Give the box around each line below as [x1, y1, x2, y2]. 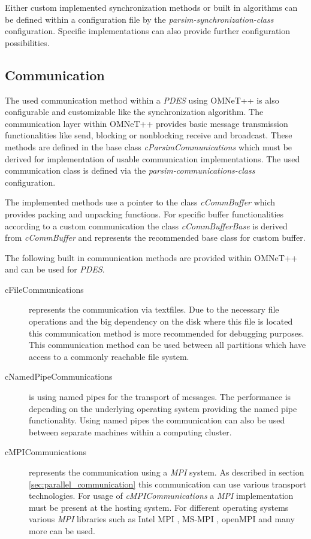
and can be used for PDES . [5, 263, 105, 275]
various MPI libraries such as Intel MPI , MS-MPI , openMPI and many [29, 513, 295, 525]
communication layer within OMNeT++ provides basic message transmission [5, 117, 288, 129]
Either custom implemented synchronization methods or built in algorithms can [5, 1, 298, 13]
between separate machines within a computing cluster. [29, 425, 232, 438]
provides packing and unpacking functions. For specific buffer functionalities [5, 207, 284, 220]
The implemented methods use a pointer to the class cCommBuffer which [5, 196, 276, 208]
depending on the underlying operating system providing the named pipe [29, 402, 297, 414]
